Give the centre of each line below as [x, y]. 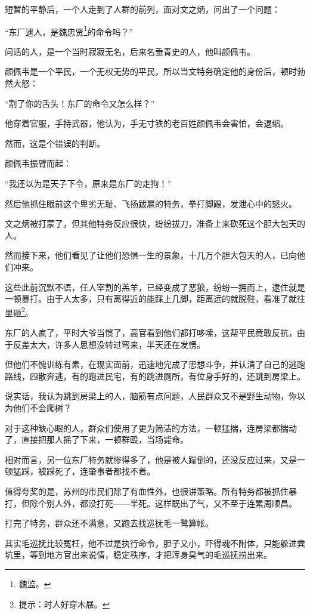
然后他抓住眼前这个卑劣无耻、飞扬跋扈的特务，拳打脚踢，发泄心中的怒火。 [151, 203]
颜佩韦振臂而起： [38, 163]
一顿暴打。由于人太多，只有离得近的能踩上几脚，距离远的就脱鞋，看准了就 [151, 299]
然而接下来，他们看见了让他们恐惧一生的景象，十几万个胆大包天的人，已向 [151, 255]
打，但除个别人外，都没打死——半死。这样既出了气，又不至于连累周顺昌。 [151, 503]
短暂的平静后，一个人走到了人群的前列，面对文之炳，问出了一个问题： [142, 9]
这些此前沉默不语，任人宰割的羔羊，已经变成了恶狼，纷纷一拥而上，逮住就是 [155, 287]
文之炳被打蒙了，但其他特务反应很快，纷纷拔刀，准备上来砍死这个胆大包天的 [155, 223]
